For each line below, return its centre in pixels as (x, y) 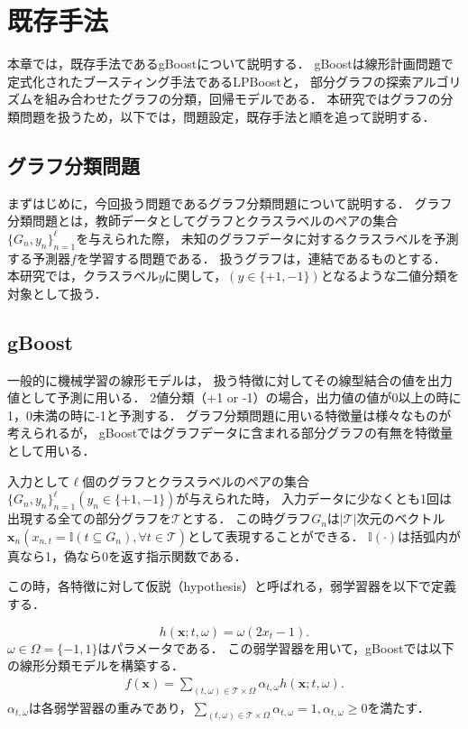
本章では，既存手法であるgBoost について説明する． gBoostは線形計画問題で (230, 64)
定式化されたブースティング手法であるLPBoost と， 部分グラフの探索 (209, 81)
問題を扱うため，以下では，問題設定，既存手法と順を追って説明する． (227, 116)
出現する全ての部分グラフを (89, 518)
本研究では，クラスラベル (83, 276)
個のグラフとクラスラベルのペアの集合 (196, 480)
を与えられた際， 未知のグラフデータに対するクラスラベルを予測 (267, 238)
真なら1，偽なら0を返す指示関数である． (127, 555)
